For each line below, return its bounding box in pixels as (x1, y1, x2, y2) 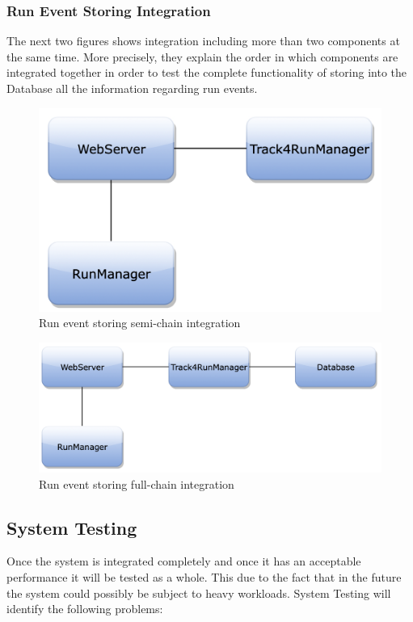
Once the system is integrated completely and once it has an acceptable (6, 553, 361, 569)
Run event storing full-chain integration (39, 475, 234, 492)
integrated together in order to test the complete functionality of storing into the (6, 64, 407, 81)
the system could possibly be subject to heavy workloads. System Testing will (6, 584, 391, 601)
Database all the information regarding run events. (6, 80, 258, 96)
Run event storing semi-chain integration (39, 314, 241, 331)
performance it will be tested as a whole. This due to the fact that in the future (6, 568, 402, 585)
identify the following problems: (6, 600, 163, 617)
